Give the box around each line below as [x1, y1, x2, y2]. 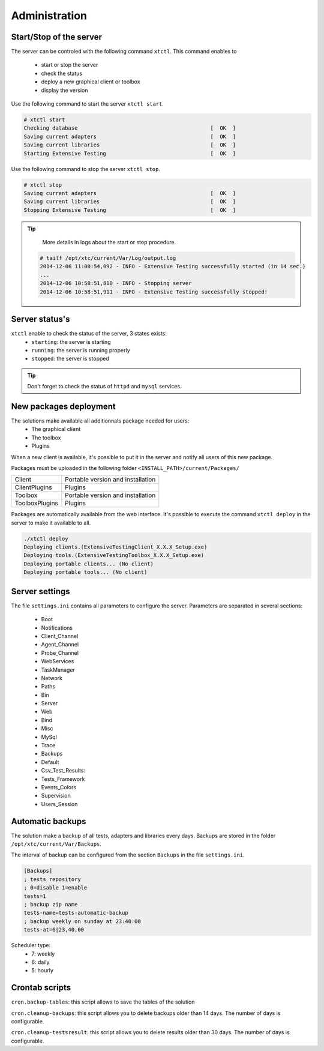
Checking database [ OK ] [23, 125, 236, 131]
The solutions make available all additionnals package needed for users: [11, 417, 190, 424]
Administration [11, 9, 87, 22]
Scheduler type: [11, 942, 51, 949]
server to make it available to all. [11, 519, 91, 526]
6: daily [31, 958, 50, 966]
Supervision [41, 792, 71, 800]
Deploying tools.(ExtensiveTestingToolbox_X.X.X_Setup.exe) [23, 552, 205, 559]
